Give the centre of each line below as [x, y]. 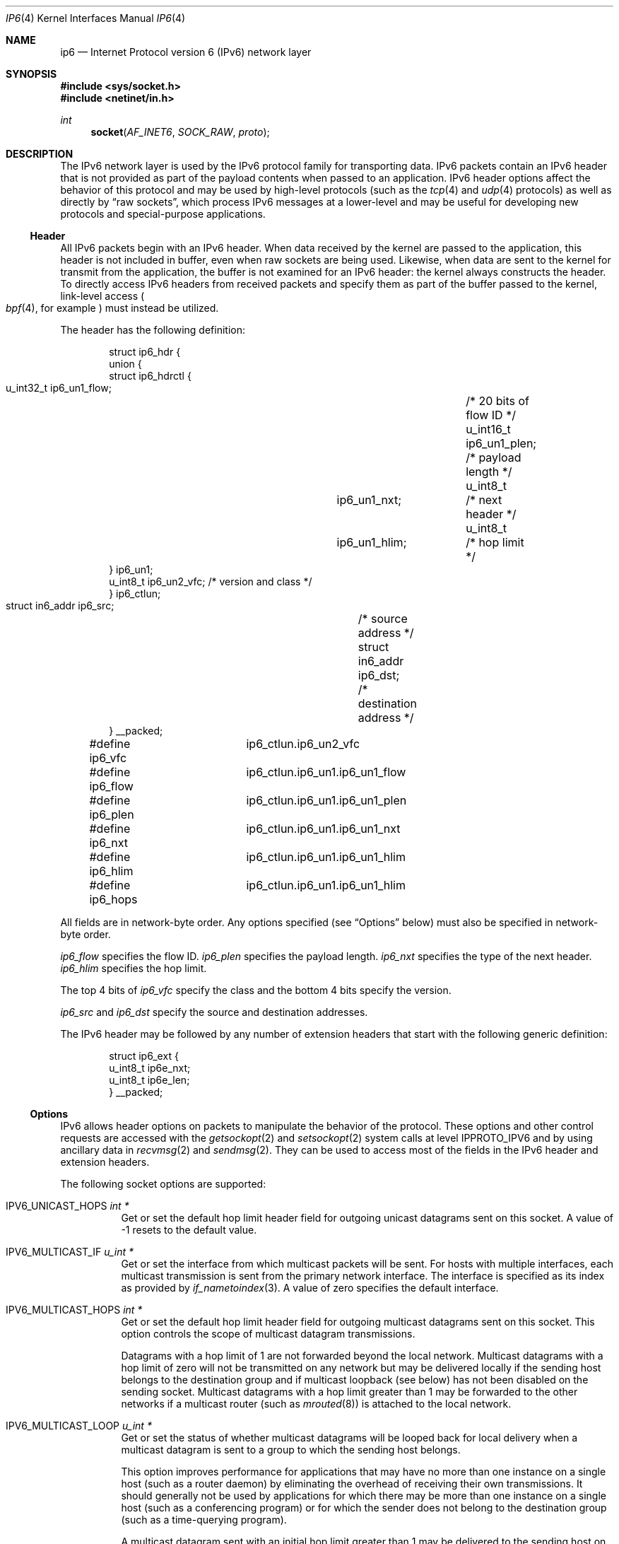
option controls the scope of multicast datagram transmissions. [268, 1334]
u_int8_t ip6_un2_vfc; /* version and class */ [211, 581]
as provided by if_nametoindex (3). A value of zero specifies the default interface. [310, 1288]
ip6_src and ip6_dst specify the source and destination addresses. [214, 1012]
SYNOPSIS [31, 74]
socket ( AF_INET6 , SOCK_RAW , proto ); [180, 132]
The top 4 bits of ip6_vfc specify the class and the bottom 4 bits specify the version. [256, 990]
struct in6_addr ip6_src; [60, 606]
